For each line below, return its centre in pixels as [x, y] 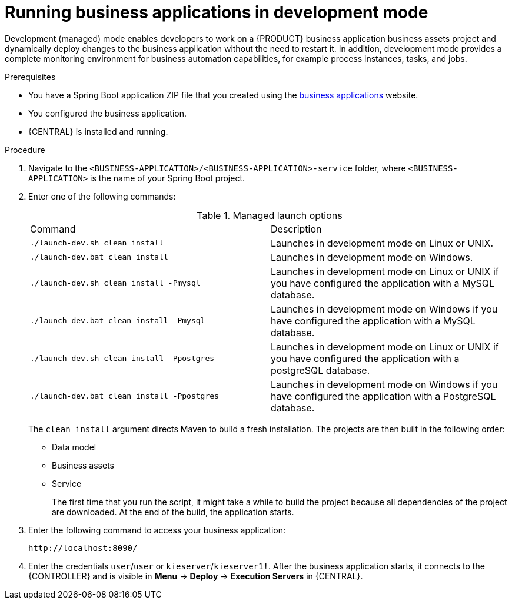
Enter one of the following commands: [102, 196]
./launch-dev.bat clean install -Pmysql [118, 321]
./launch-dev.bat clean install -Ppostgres [124, 396]
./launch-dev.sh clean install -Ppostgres [122, 359]
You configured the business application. [108, 113]
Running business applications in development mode [217, 12]
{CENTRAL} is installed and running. [98, 131]
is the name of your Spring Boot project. [168, 178]
